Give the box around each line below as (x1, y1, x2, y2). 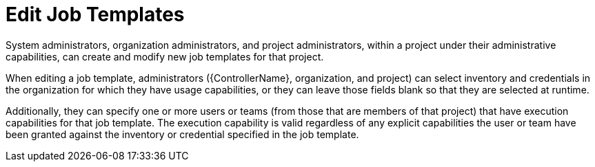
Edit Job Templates (6, 3, 185, 26)
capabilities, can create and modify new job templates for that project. (6, 50, 324, 63)
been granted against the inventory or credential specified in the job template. (6, 128, 359, 140)
